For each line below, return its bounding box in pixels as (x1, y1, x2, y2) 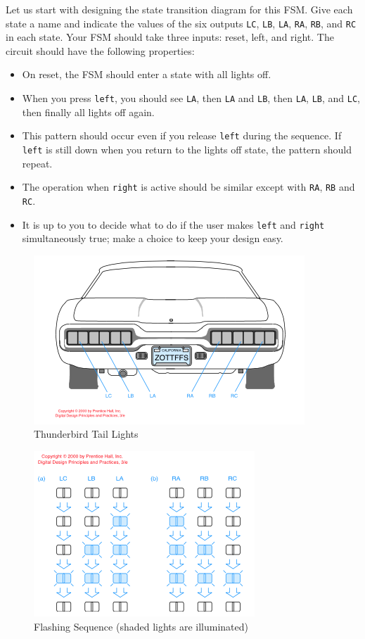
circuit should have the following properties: (6, 43, 195, 58)
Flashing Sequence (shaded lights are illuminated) (34, 619, 248, 633)
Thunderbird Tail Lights (34, 426, 139, 441)
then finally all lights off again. (22, 104, 155, 119)
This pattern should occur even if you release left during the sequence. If (22, 128, 342, 143)
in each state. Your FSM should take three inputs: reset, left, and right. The (6, 30, 334, 44)
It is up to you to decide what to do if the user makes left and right (22, 217, 325, 232)
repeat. (22, 156, 53, 170)
